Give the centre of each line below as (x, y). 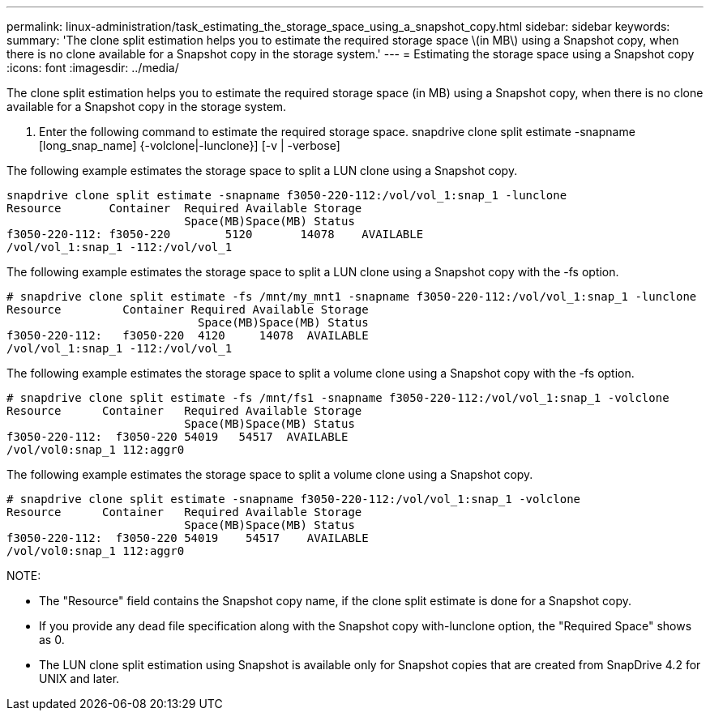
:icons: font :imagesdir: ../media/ (93, 68)
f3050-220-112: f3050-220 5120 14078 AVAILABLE (215, 234)
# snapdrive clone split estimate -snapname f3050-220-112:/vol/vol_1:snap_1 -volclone (294, 499)
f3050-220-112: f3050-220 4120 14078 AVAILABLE (188, 335)
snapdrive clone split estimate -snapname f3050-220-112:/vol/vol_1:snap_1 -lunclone (287, 195)
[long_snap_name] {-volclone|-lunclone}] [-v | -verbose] (190, 145)
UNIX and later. (79, 679)
